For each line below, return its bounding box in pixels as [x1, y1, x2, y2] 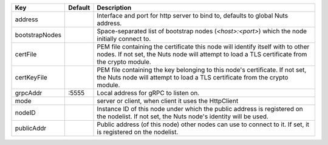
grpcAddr [15, 89, 43, 97]
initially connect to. [97, 35, 151, 42]
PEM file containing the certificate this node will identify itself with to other [97, 42, 310, 51]
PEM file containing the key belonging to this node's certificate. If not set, [97, 66, 307, 74]
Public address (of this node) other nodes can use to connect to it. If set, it [97, 120, 310, 129]
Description [97, 4, 132, 12]
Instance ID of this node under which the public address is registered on [97, 105, 303, 113]
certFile [15, 50, 37, 58]
